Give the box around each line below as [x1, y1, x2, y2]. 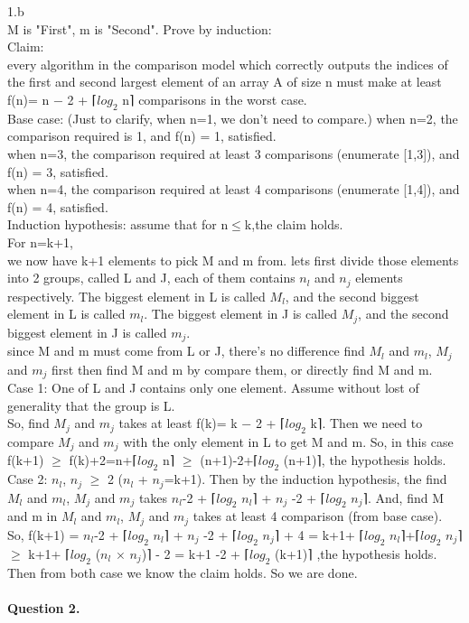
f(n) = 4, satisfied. [7, 197, 108, 216]
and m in [7, 507, 58, 525]
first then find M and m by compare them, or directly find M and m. [52, 359, 433, 378]
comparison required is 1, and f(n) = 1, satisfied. [7, 126, 277, 145]
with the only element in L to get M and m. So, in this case [123, 432, 454, 451]
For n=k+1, [7, 232, 73, 251]
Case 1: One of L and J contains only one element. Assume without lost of [7, 377, 419, 396]
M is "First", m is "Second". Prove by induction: [7, 19, 272, 38]
